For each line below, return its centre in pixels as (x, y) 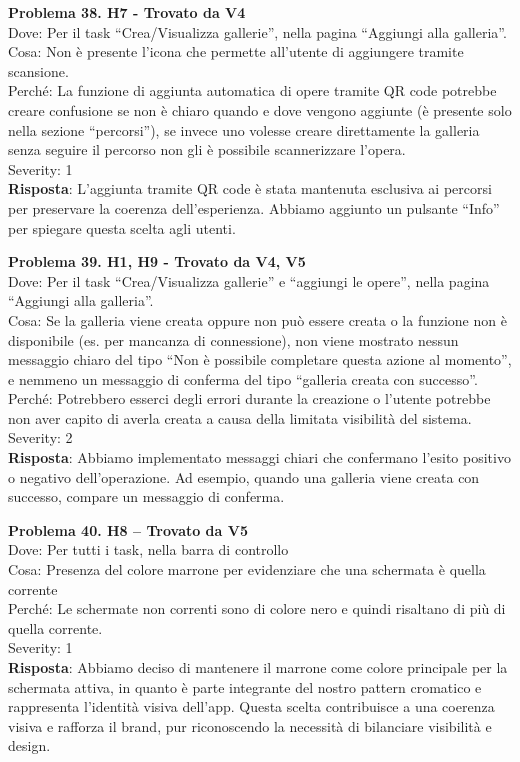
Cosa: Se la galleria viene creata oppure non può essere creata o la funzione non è (257, 319)
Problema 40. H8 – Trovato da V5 (128, 529)
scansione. (38, 70)
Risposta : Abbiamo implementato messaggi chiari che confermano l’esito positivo (259, 457)
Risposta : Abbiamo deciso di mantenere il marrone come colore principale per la (258, 667)
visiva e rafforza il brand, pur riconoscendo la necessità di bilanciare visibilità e (250, 725)
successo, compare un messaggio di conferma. (146, 496)
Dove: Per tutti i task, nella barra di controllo (148, 549)
